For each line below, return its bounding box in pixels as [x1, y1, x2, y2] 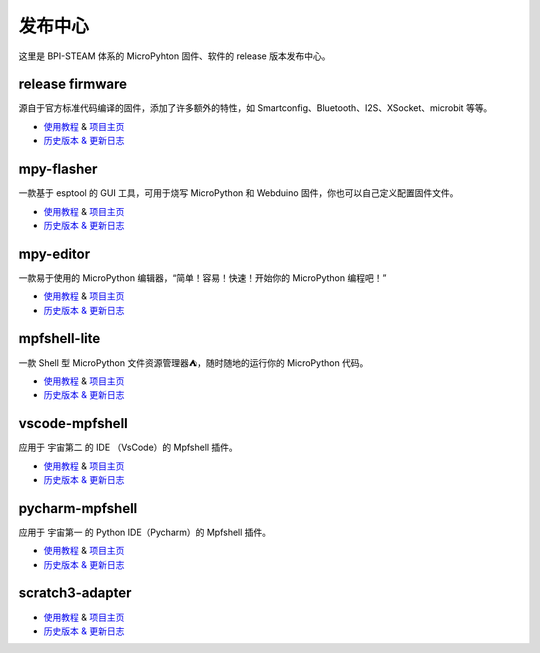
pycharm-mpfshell [18, 500, 138, 517]
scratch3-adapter [18, 585, 132, 602]
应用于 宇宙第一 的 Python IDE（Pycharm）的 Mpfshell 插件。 [18, 526, 272, 538]
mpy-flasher [18, 161, 98, 178]
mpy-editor [18, 245, 91, 262]
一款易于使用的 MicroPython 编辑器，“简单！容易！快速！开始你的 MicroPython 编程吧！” [18, 271, 387, 284]
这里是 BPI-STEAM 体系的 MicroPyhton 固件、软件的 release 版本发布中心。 [18, 50, 331, 62]
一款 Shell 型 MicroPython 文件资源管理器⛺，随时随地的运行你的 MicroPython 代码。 [18, 356, 369, 369]
